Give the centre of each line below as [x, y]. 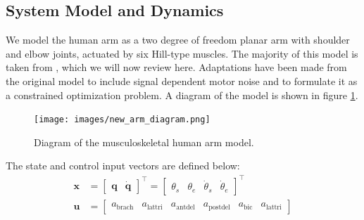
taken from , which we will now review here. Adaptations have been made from [176, 67]
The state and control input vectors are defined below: [123, 166]
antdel [186, 207]
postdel [219, 207]
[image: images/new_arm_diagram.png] [122, 120]
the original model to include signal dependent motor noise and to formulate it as [182, 80]
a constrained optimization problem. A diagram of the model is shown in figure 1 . [182, 95]
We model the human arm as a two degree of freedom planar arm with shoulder [178, 40]
